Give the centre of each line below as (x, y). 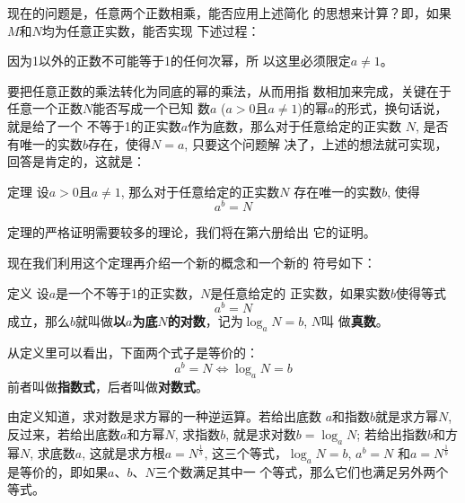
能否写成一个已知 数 (151, 108)
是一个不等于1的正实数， (128, 292)
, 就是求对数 (261, 433)
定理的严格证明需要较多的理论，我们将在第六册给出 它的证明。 (192, 232)
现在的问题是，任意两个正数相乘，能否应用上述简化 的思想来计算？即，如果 (229, 13)
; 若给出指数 (392, 433)
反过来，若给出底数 (64, 433)
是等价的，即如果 (57, 471)
